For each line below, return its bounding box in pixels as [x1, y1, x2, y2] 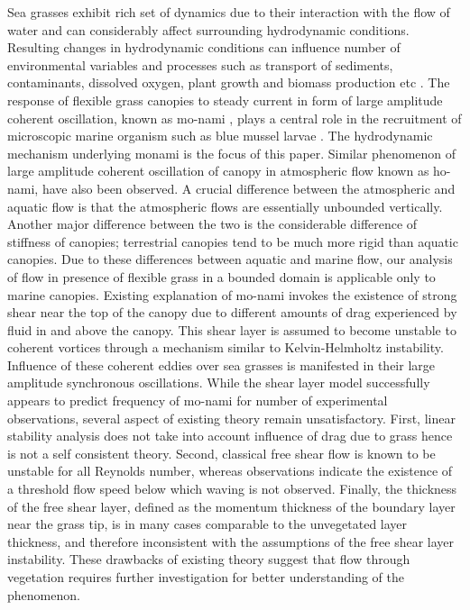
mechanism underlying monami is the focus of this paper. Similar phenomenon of [7, 143, 456, 162]
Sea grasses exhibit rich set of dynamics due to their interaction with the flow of [7, 3, 450, 21]
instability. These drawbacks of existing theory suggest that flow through [7, 550, 410, 569]
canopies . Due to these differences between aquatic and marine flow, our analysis [7, 250, 453, 269]
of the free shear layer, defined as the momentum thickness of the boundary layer [7, 496, 456, 515]
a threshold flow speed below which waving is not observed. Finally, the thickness [7, 479, 457, 498]
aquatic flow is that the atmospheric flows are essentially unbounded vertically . [7, 196, 443, 215]
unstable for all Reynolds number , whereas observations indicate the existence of [7, 461, 453, 480]
